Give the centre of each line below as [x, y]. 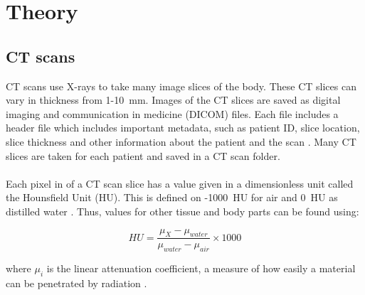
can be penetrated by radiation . [76, 283]
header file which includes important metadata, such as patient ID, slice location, [183, 128]
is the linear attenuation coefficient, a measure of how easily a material [201, 268]
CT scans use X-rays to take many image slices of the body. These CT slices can [181, 86]
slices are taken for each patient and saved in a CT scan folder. [143, 155]
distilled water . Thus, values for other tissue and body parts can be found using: [182, 211]
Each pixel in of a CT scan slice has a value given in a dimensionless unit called [180, 183]
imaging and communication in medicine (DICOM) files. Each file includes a [172, 113]
